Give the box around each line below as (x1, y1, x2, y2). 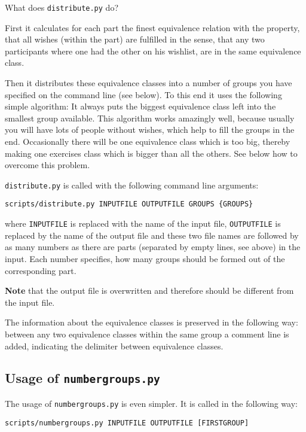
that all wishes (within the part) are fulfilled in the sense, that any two (5, 33, 265, 45)
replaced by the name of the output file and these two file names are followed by (5, 229, 299, 241)
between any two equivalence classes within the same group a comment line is (5, 327, 289, 340)
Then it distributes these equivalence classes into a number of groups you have (5, 77, 292, 89)
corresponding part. (5, 264, 76, 276)
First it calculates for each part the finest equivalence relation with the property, (5, 21, 300, 34)
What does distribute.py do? (5, 1, 118, 13)
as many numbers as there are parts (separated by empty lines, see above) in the (5, 241, 301, 253)
